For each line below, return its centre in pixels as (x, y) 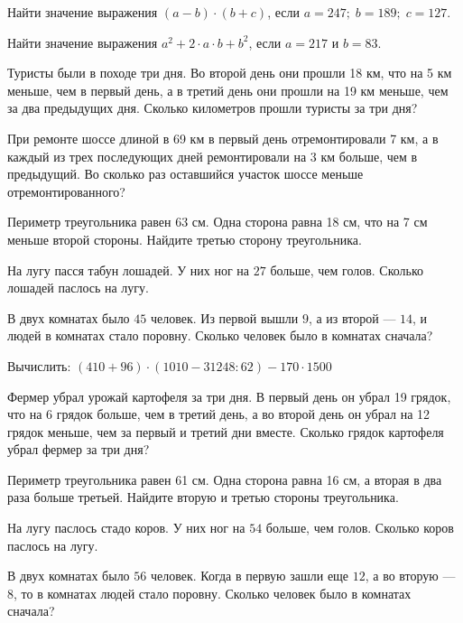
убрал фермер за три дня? (79, 449)
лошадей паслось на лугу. (78, 288)
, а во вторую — (410, 576)
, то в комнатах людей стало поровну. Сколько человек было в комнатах (213, 593)
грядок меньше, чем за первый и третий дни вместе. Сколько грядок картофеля (226, 431)
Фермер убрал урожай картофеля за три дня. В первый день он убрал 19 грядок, (229, 396)
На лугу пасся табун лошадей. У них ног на (129, 270)
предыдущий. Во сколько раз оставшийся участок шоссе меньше (185, 174)
